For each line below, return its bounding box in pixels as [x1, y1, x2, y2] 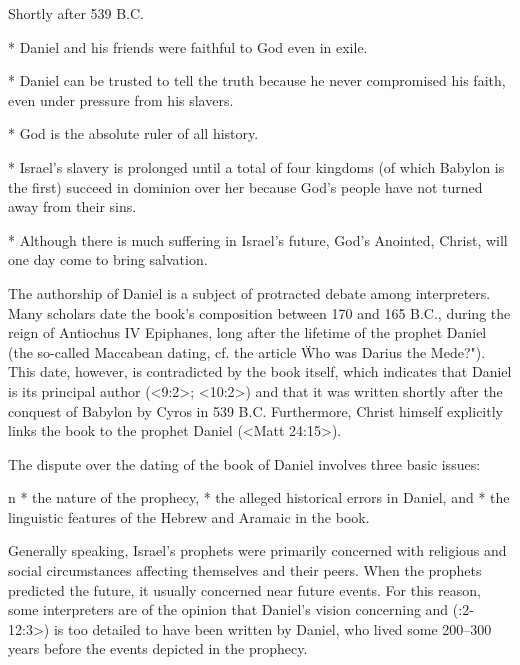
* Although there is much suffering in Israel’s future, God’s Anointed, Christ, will [8, 229, 508, 250]
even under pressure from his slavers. [8, 89, 234, 110]
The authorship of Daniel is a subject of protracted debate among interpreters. [8, 282, 491, 303]
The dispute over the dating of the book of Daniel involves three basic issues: [8, 453, 481, 474]
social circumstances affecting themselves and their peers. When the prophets [8, 560, 482, 581]
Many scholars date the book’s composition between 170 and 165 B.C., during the [8, 302, 511, 323]
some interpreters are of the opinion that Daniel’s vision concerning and [8, 599, 449, 620]
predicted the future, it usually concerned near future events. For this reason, [8, 579, 481, 600]
